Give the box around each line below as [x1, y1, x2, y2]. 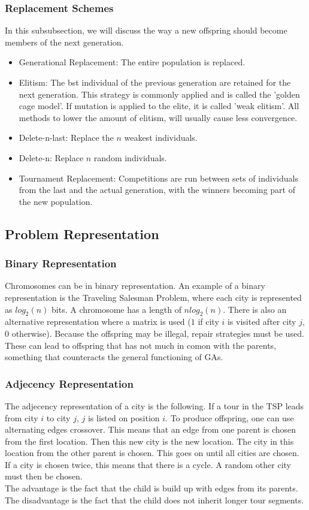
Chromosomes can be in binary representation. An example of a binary [5, 279, 265, 292]
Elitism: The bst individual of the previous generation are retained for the [19, 76, 291, 88]
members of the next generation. [5, 35, 124, 48]
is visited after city [227, 315, 296, 328]
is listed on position [87, 411, 160, 424]
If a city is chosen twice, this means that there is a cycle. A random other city [5, 458, 291, 470]
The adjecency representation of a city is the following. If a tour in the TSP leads [5, 399, 304, 412]
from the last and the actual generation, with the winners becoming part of [19, 183, 295, 196]
